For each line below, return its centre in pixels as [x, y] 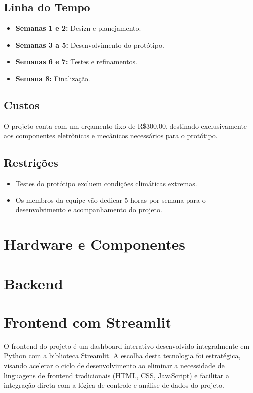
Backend [34, 283]
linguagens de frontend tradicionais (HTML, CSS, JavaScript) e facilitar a [117, 375]
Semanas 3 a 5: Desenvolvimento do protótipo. [90, 45]
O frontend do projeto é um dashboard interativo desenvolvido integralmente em [127, 345]
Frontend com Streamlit [88, 322]
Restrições [31, 162]
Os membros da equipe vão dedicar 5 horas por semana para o [111, 200]
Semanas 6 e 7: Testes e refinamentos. [76, 61]
